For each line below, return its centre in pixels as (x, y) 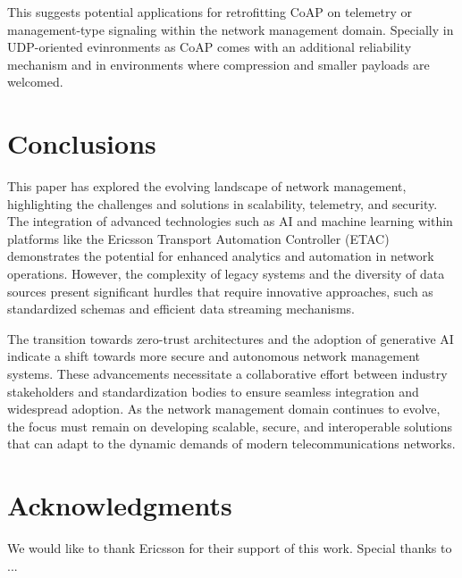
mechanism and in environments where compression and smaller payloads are (218, 64)
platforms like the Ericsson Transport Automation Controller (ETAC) (198, 238)
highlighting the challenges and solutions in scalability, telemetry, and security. (223, 203)
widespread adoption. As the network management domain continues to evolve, (224, 409)
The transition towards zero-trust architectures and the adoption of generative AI (231, 338)
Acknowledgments (120, 505)
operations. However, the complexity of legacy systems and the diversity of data (226, 274)
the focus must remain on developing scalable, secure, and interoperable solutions (230, 426)
